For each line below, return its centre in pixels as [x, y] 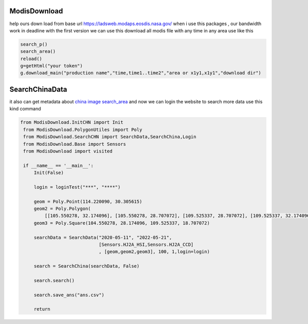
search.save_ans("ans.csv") [69, 295]
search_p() [34, 44]
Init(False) [49, 173]
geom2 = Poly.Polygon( [62, 209]
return [42, 309]
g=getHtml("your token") [52, 66]
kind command [25, 109]
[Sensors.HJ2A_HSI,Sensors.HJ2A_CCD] [146, 244]
